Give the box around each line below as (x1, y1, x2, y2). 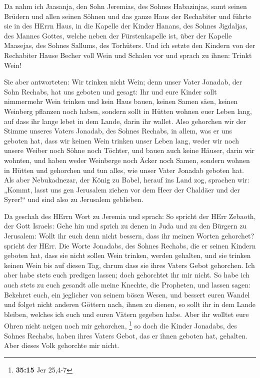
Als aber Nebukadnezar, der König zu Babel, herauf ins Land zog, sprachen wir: (4, 174, 249, 185)
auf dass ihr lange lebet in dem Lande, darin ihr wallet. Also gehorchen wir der (4, 115, 246, 126)
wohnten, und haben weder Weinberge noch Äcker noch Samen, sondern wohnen (4, 154, 250, 165)
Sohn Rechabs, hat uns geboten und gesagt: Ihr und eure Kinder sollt (4, 86, 217, 96)
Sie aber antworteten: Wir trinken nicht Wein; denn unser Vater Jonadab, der (4, 76, 242, 87)
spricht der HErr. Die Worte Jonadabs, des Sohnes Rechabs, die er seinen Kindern (4, 240, 256, 250)
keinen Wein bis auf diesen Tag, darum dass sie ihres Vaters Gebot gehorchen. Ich (4, 259, 255, 270)
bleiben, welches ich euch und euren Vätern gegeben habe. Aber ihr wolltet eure (4, 308, 249, 319)
